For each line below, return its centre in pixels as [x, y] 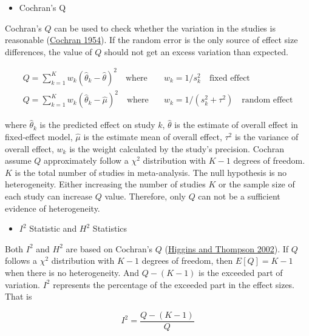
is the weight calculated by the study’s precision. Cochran [177, 148]
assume [18, 160]
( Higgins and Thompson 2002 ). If [227, 248]
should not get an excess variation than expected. [196, 51]
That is [19, 296]
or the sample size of [256, 184]
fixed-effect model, [39, 137]
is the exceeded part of [241, 272]
